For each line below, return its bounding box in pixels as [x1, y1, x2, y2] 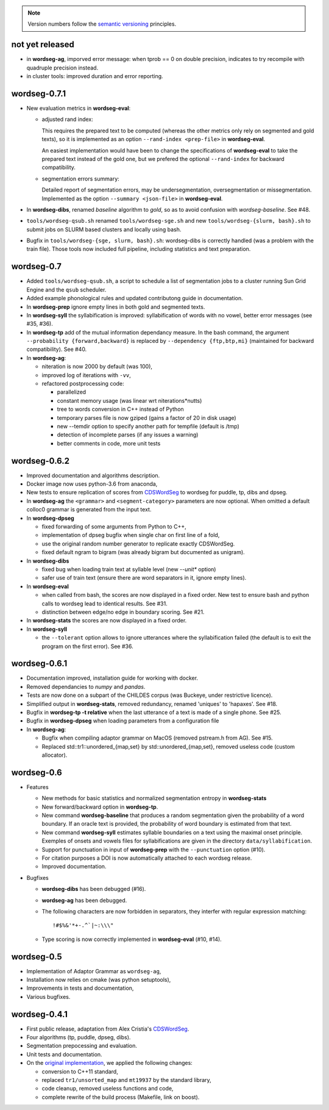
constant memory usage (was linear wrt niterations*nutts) [57, 397, 202, 404]
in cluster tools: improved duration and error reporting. [26, 73, 164, 80]
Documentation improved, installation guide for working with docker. [26, 674, 198, 682]
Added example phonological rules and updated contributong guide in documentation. [26, 295, 243, 302]
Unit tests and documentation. [26, 1050, 103, 1058]
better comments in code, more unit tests [57, 439, 161, 447]
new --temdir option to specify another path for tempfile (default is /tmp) [57, 423, 240, 430]
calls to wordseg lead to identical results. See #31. [41, 600, 168, 607]
